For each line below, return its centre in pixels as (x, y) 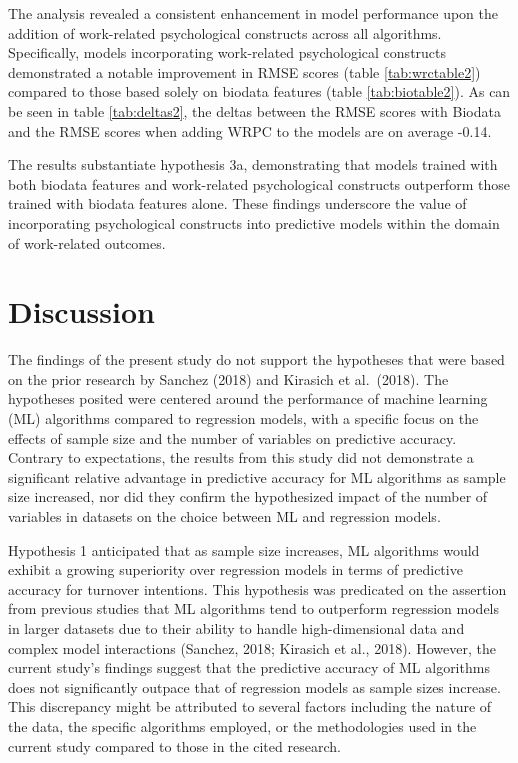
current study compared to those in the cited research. (174, 745)
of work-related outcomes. (87, 242)
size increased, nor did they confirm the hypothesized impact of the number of (248, 496)
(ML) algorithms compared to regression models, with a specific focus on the (243, 418)
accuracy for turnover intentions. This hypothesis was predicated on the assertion (257, 588)
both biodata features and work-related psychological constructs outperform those (259, 183)
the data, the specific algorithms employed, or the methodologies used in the (242, 725)
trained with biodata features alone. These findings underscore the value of (237, 203)
